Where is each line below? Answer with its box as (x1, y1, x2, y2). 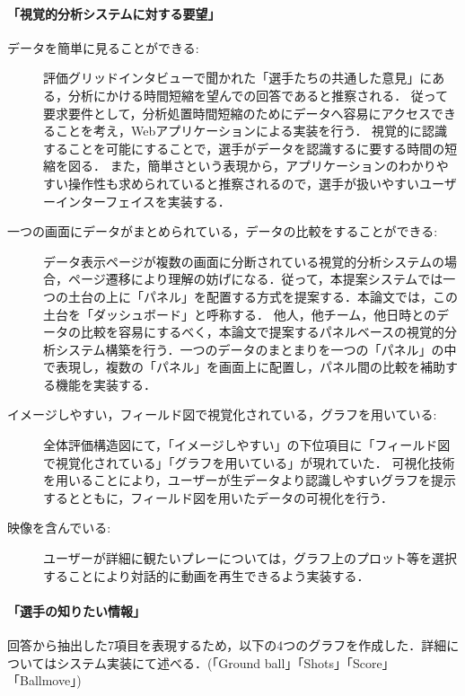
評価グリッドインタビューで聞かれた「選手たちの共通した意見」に (43, 68, 433, 87)
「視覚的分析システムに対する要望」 (7, 4, 221, 22)
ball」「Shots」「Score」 (264, 653, 395, 672)
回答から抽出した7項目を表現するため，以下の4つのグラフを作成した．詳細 (7, 636, 447, 655)
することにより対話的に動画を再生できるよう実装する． (43, 566, 370, 585)
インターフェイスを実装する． (55, 191, 231, 210)
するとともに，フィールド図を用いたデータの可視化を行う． (43, 488, 393, 507)
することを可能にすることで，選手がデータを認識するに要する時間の (43, 138, 445, 157)
